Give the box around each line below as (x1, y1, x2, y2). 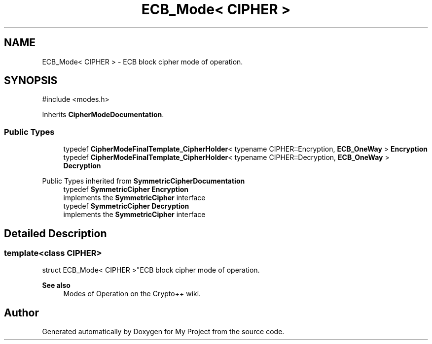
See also (42, 281, 71, 290)
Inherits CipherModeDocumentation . (42, 110, 164, 119)
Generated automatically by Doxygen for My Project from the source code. (42, 327, 285, 336)
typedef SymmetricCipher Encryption (63, 185, 189, 194)
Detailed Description (4, 227, 107, 240)
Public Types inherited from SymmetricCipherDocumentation (42, 177, 245, 186)
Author (4, 306, 39, 319)
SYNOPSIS (4, 74, 58, 87)
